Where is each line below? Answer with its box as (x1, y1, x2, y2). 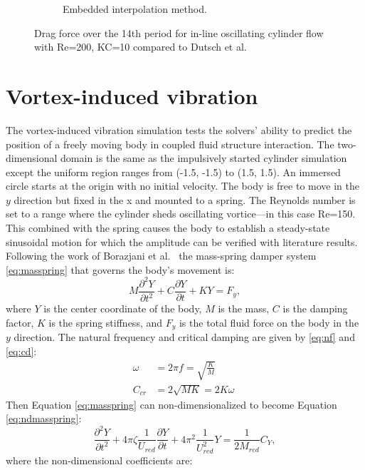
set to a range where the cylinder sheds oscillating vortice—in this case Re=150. (6, 206, 356, 221)
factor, (6, 315, 34, 329)
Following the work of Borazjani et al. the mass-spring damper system (6, 248, 317, 263)
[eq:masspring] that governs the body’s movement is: (6, 262, 235, 277)
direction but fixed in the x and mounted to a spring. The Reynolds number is (14, 192, 356, 207)
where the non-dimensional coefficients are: (6, 453, 193, 468)
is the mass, (218, 301, 270, 316)
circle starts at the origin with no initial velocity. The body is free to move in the (6, 178, 359, 193)
